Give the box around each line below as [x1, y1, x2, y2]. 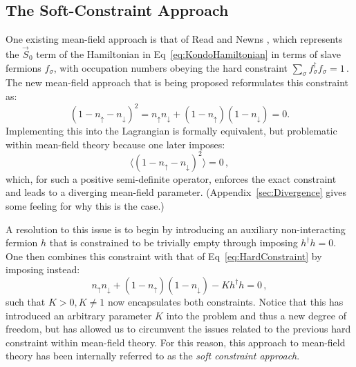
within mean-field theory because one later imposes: [6, 137, 225, 151]
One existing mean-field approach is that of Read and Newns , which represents [6, 32, 343, 46]
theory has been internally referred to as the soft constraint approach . [6, 348, 300, 363]
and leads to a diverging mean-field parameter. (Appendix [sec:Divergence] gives [6, 185, 346, 199]
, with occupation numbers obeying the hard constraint [53, 60, 288, 75]
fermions [6, 60, 41, 75]
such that [6, 294, 46, 308]
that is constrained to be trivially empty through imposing [49, 235, 298, 250]
